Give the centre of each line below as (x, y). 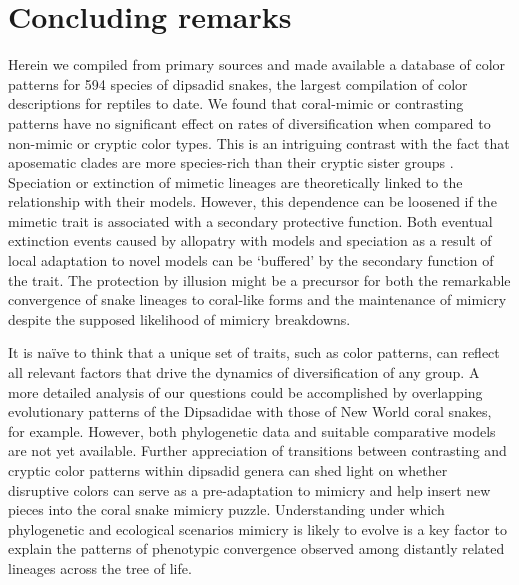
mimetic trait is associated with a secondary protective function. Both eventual (250, 220)
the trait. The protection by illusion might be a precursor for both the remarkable (259, 279)
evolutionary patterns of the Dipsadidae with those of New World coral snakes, (250, 411)
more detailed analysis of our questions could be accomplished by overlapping (245, 391)
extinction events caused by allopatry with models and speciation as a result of (250, 240)
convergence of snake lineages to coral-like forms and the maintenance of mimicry (257, 299)
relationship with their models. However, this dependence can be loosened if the (252, 201)
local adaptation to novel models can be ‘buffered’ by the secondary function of (251, 260)
